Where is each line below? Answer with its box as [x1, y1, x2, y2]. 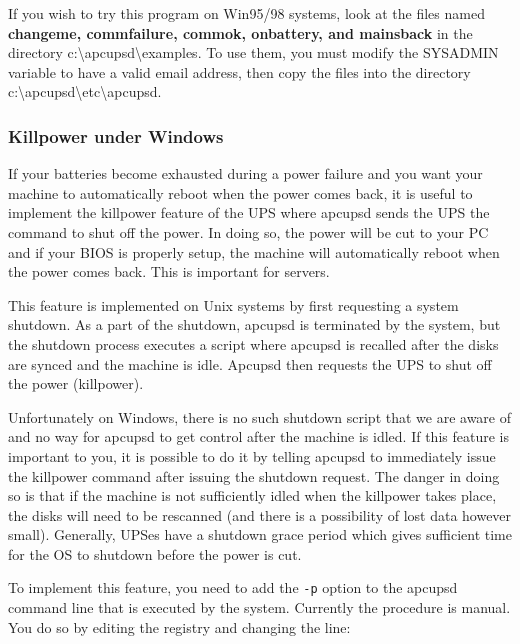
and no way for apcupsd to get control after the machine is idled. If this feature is [8, 426, 509, 447]
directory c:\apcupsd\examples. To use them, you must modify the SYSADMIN [8, 42, 499, 63]
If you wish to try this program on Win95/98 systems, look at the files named [8, 3, 485, 23]
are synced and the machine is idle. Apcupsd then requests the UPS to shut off [8, 353, 492, 374]
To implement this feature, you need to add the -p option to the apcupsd [8, 577, 458, 598]
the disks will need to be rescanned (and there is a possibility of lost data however [8, 504, 512, 525]
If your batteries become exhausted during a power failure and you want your [8, 163, 483, 184]
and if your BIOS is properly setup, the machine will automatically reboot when [8, 241, 500, 262]
